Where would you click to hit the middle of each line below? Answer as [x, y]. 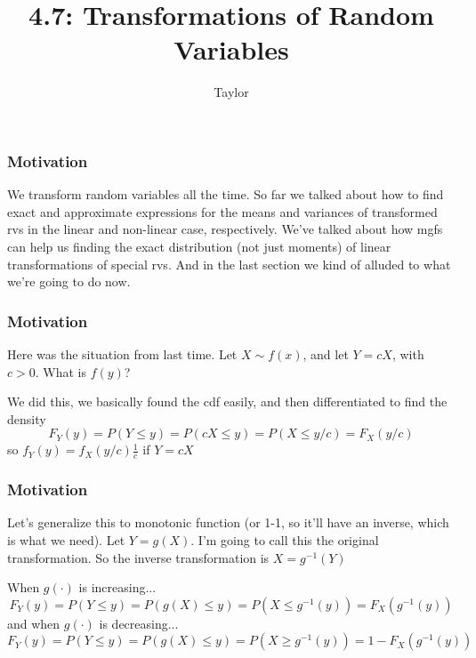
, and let [326, 353]
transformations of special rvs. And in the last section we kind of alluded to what [229, 264]
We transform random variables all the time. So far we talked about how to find [226, 194]
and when [34, 623]
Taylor [231, 92]
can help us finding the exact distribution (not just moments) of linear [199, 246]
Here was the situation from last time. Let [122, 353]
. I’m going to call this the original [285, 540]
